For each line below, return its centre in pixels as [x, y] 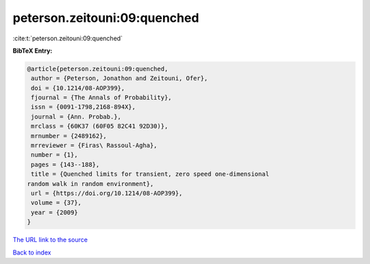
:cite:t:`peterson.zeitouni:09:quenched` [68, 38]
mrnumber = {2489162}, [69, 136]
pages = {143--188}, [65, 164]
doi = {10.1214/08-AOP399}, [78, 88]
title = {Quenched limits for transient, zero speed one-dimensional [150, 174]
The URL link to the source [50, 240]
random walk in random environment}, [90, 184]
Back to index [32, 252]
